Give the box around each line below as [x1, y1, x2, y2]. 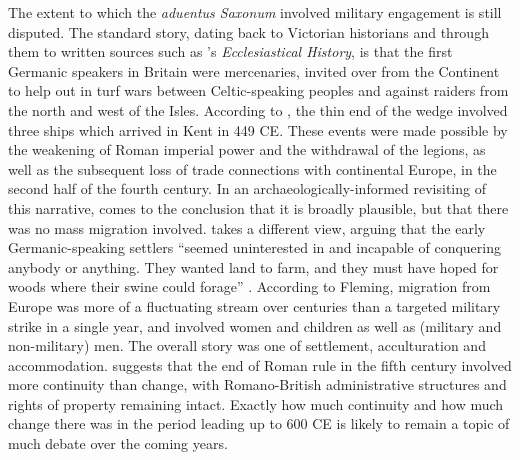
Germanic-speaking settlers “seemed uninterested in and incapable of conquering [8, 237, 501, 258]
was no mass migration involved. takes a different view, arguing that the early [8, 217, 486, 238]
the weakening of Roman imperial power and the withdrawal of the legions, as [8, 139, 486, 160]
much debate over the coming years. [8, 433, 228, 454]
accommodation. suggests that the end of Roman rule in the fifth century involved [8, 354, 512, 375]
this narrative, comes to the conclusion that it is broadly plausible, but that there [8, 197, 509, 218]
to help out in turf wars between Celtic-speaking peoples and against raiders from [8, 80, 509, 101]
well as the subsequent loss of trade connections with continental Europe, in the [8, 158, 497, 179]
